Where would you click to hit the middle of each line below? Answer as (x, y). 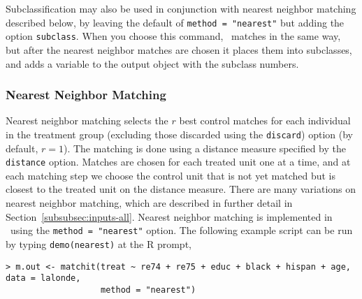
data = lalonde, (43, 278)
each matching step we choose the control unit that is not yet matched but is (171, 175)
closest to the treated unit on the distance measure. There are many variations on (181, 189)
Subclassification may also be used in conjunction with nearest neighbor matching (181, 8)
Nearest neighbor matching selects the (87, 121)
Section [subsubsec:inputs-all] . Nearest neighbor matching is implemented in (169, 216)
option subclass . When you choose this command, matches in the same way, (173, 36)
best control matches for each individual (265, 121)
